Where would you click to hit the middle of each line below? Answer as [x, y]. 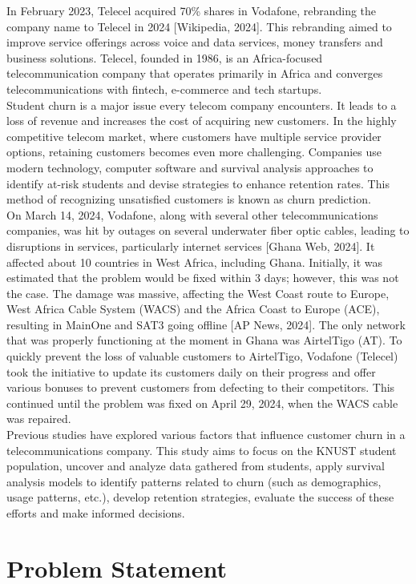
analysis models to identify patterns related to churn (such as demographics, [194, 481]
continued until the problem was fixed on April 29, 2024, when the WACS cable [202, 403]
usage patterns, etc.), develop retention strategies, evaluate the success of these [200, 497]
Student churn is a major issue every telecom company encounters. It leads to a [202, 105]
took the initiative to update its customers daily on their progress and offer [191, 371]
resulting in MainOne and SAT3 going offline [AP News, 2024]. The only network [206, 324]
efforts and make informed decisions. [96, 513]
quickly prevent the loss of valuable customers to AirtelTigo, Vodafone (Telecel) [202, 356]
